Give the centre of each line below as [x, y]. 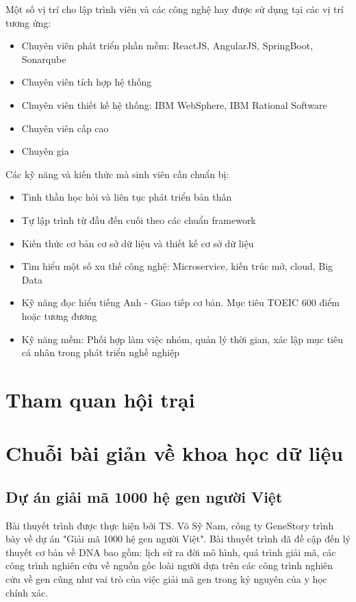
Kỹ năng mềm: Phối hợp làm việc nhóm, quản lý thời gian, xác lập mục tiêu [182, 339]
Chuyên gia [45, 151]
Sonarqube [44, 59]
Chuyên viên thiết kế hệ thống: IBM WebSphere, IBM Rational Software [174, 104]
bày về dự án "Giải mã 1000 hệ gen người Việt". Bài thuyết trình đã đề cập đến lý [178, 539]
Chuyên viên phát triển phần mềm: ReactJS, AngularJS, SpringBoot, [167, 46]
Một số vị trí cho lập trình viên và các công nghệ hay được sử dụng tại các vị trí [175, 9]
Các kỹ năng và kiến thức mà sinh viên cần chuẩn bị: [117, 174]
